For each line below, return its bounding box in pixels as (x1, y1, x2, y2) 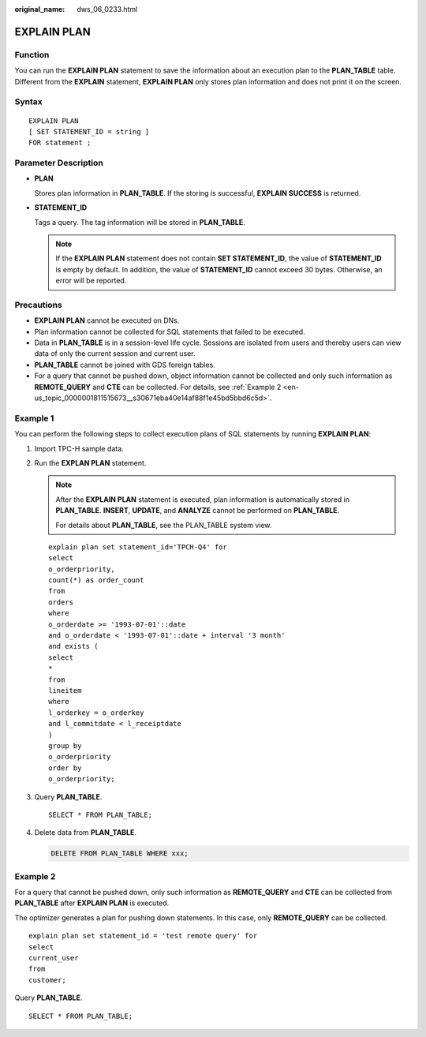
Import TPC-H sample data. (34, 444, 124, 453)
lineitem (48, 686, 82, 694)
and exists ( (48, 642, 99, 651)
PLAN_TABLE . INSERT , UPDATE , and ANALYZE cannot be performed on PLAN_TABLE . (55, 506, 340, 515)
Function (14, 49, 50, 60)
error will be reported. (55, 276, 127, 286)
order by (48, 763, 82, 773)
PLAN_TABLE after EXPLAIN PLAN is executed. (14, 898, 170, 908)
